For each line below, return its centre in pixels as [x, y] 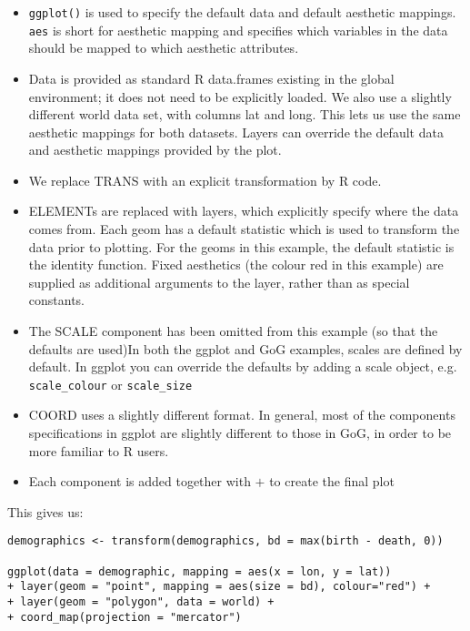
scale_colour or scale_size [110, 384]
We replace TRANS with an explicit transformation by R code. [205, 180]
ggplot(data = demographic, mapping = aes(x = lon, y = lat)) [200, 571]
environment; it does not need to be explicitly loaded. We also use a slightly [240, 96]
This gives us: [45, 511]
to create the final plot [332, 481]
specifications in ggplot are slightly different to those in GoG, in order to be [240, 433]
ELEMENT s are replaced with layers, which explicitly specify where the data [244, 211]
